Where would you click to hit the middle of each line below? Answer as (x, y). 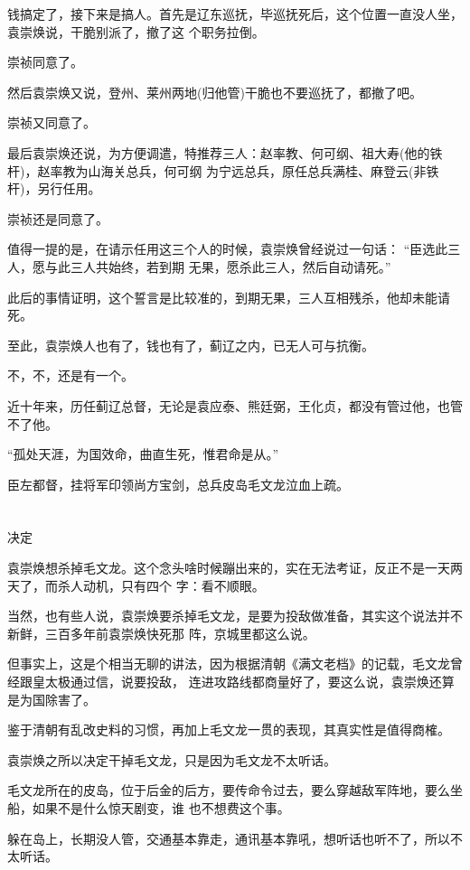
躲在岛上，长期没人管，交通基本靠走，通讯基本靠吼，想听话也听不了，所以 (229, 838)
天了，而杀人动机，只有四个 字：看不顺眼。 (136, 585)
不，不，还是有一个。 (70, 375)
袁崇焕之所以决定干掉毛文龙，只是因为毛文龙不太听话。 (172, 759)
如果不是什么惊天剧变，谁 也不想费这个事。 (161, 808)
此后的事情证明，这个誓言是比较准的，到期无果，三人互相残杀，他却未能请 (229, 297)
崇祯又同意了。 (52, 122)
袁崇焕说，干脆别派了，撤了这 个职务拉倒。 (136, 31)
